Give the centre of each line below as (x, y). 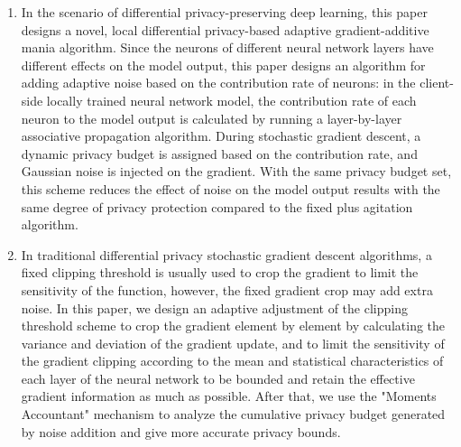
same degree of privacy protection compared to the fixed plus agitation (217, 206)
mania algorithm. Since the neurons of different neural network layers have (227, 47)
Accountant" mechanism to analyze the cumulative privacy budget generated (233, 414)
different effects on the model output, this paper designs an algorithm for (223, 65)
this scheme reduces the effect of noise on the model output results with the (230, 188)
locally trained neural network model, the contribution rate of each (231, 100)
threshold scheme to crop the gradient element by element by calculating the (233, 326)
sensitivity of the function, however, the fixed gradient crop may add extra (227, 289)
